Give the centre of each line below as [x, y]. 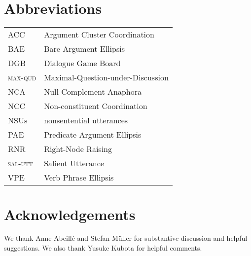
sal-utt [20, 163]
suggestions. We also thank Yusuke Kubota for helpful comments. [103, 247]
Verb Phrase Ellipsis [79, 178]
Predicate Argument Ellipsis [93, 135]
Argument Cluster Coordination [99, 35]
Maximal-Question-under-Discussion [106, 77]
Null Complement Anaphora [93, 92]
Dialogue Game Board [82, 63]
